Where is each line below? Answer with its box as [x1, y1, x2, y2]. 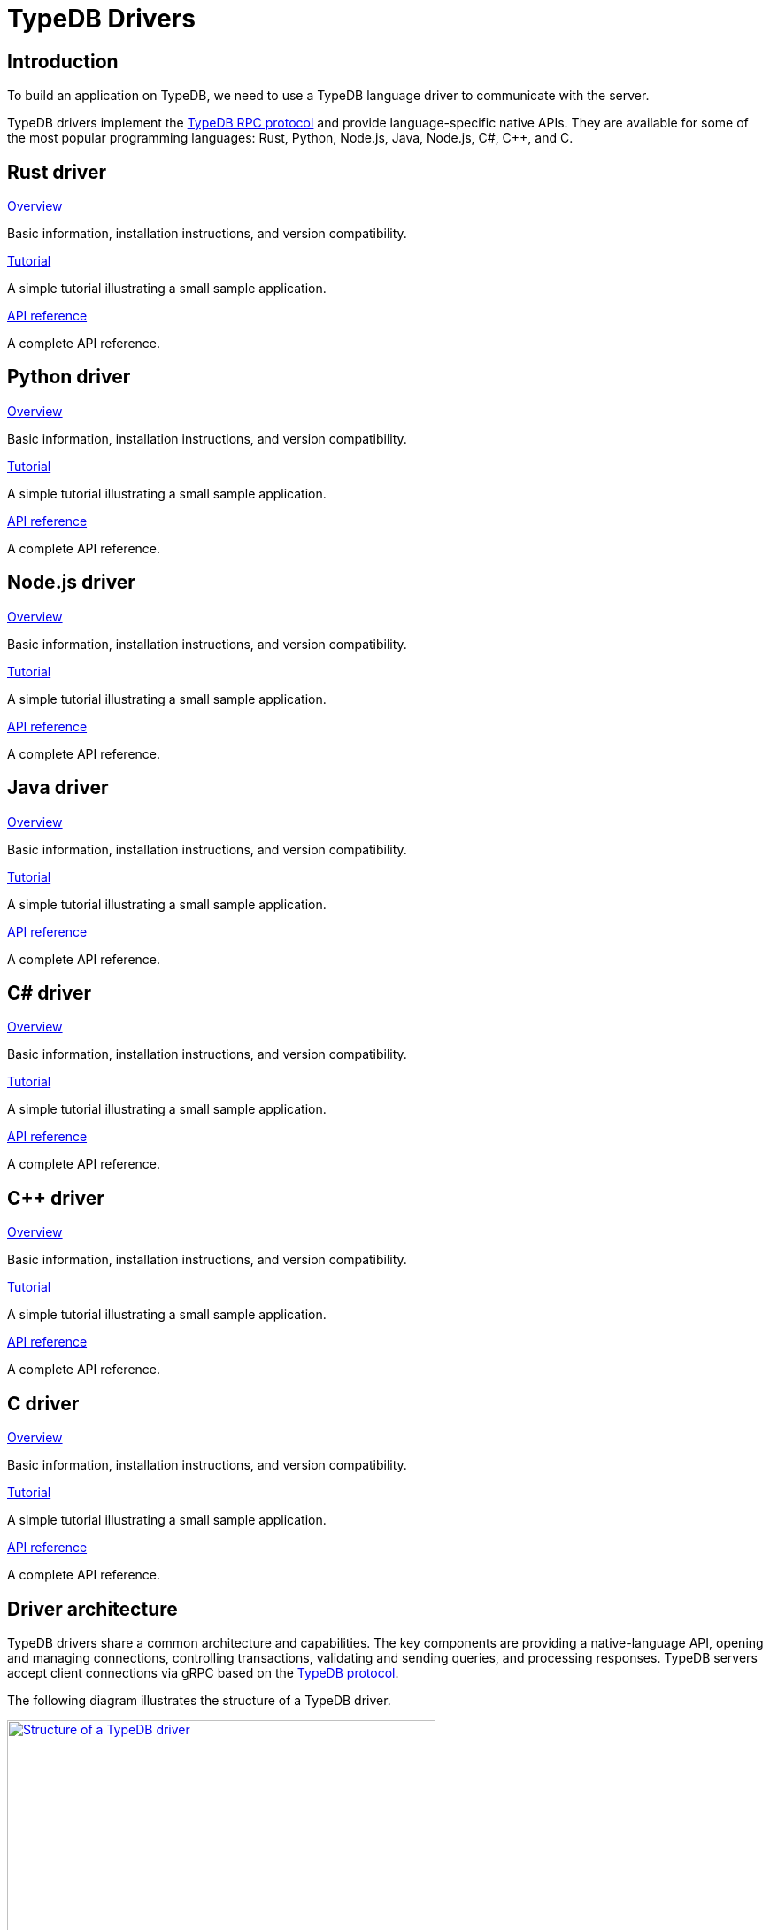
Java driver [7, 776, 109, 799]
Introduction [7, 50, 119, 73]
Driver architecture [7, 1597, 178, 1620]
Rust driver [7, 160, 107, 183]
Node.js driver [7, 571, 135, 594]
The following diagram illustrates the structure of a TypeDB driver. [7, 1692, 391, 1708]
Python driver [7, 366, 131, 389]
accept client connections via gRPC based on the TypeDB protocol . [7, 1664, 399, 1680]
